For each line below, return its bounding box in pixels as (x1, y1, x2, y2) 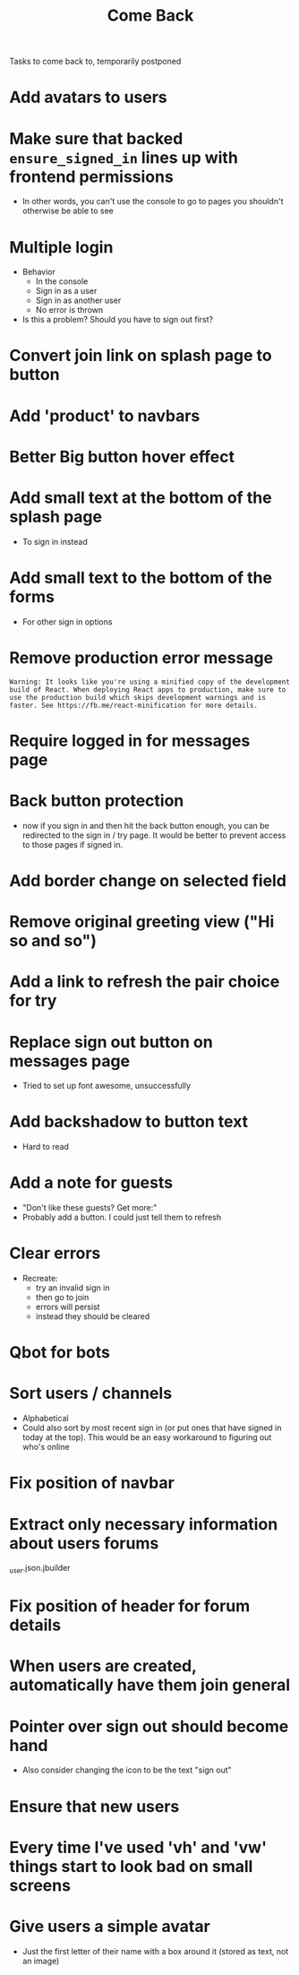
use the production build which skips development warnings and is (9, 693, 267, 702)
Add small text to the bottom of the (9, 567, 273, 588)
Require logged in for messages (9, 730, 251, 751)
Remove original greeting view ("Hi (9, 911, 275, 932)
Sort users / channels (9, 1384, 173, 1403)
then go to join (35, 1292, 90, 1303)
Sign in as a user (35, 286, 98, 297)
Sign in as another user (35, 295, 122, 306)
